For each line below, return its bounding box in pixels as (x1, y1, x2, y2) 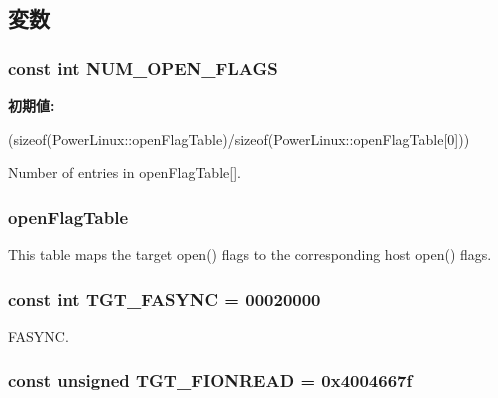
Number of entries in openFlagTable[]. (8, 162, 241, 183)
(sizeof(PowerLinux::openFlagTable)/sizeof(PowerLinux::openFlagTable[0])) (8, 128, 470, 149)
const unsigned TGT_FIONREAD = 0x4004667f (8, 368, 413, 393)
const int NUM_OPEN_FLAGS (8, 55, 278, 80)
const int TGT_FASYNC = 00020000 (8, 286, 321, 311)
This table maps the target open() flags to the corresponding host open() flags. (8, 244, 492, 264)
